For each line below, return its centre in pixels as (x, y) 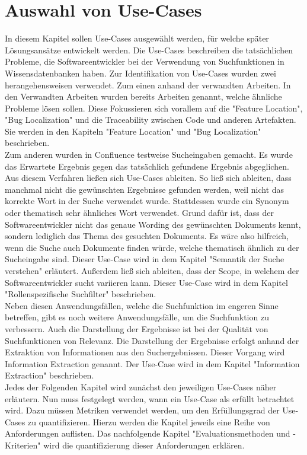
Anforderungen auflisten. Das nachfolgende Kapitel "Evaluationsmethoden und (148, 433)
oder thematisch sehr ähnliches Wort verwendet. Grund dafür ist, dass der (139, 213)
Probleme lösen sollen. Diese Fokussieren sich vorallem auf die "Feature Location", (154, 108)
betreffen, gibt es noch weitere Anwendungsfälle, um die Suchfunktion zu (137, 317)
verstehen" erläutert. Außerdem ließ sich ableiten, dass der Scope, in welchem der (152, 271)
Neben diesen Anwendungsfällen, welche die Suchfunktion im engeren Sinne (142, 305)
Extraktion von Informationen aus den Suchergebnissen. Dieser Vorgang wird (145, 352)
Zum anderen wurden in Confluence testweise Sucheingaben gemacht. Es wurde (149, 155)
